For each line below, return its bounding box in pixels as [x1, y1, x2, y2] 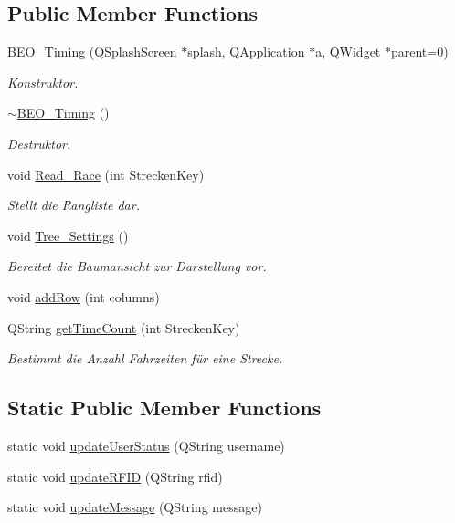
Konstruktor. [7, 72, 79, 91]
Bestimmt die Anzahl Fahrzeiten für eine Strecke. [7, 349, 283, 368]
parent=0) [390, 42, 449, 61]
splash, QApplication [187, 42, 305, 61]
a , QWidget [315, 42, 381, 61]
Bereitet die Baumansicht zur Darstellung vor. [7, 256, 267, 276]
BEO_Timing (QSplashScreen [7, 42, 177, 61]
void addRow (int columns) [7, 287, 160, 306]
